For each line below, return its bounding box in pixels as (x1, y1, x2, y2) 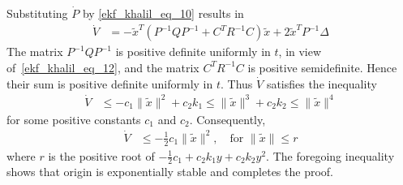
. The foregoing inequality (266, 147, 395, 164)
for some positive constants (6, 110, 141, 127)
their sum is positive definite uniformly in (6, 75, 213, 92)
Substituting (6, 5, 68, 21)
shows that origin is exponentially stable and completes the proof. (6, 163, 333, 180)
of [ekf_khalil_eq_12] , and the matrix (6, 58, 199, 75)
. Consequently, (189, 110, 266, 127)
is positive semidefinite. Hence (247, 58, 397, 75)
